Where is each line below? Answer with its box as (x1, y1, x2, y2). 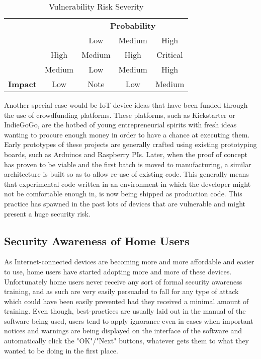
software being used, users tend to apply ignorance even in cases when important (4, 315, 253, 326)
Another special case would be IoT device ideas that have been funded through (4, 100, 248, 110)
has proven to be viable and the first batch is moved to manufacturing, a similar (4, 159, 251, 169)
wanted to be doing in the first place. (4, 345, 118, 355)
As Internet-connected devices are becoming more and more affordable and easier (4, 256, 254, 267)
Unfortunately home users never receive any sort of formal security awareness (4, 276, 242, 286)
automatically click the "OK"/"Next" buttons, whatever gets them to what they (4, 335, 249, 346)
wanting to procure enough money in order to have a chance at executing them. (4, 129, 250, 139)
